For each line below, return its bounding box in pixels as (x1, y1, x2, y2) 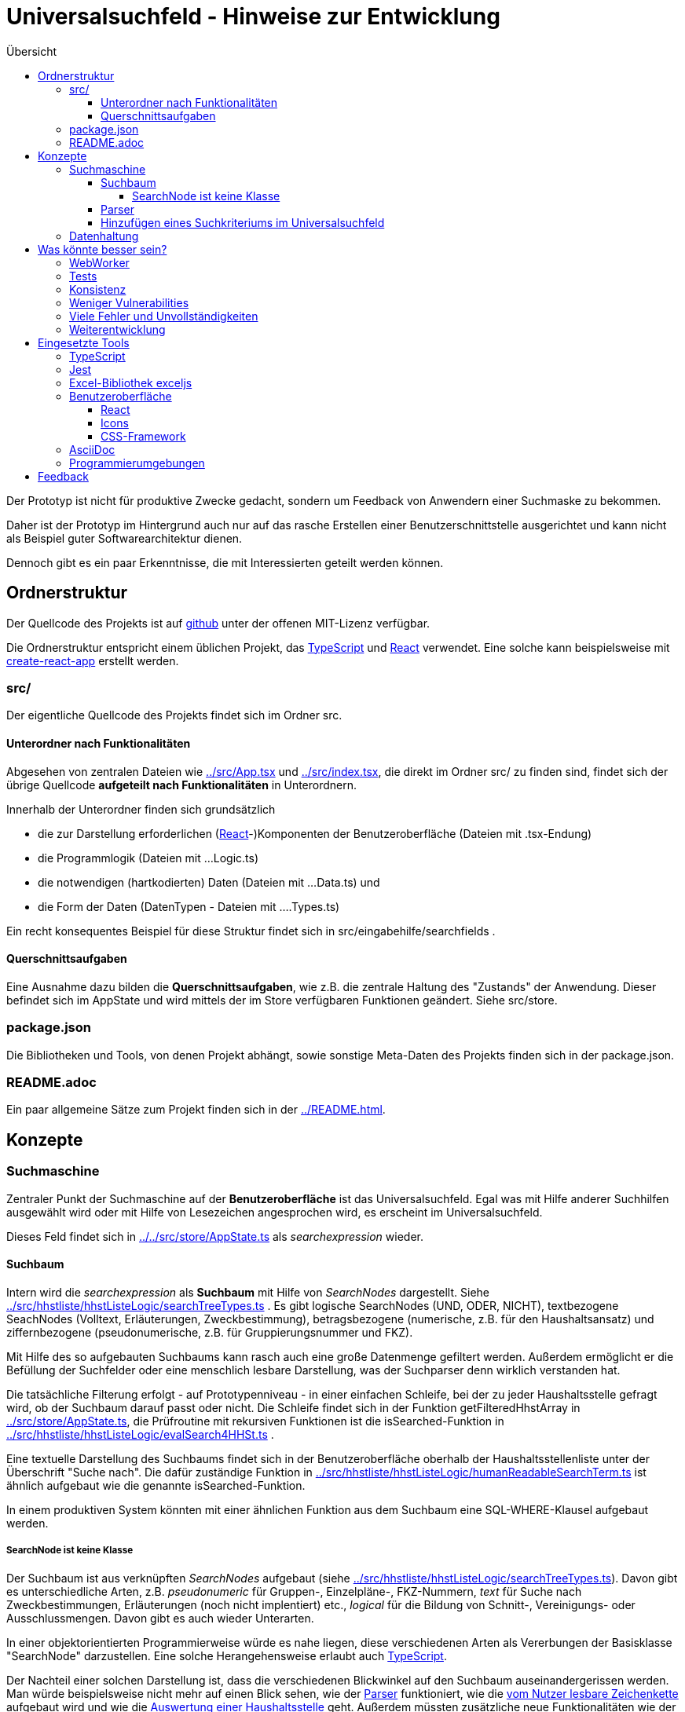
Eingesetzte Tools (38, 335, 130, 349)
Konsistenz (69, 282, 126, 296)
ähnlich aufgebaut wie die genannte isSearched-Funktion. (6, 1478, 306, 1492)
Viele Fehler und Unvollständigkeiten (69, 309, 258, 323)
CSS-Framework (101, 429, 186, 443)
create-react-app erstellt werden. (6, 653, 179, 668)
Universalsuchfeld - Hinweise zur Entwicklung (6, 3, 500, 30)
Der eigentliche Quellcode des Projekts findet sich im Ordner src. (6, 708, 342, 722)
